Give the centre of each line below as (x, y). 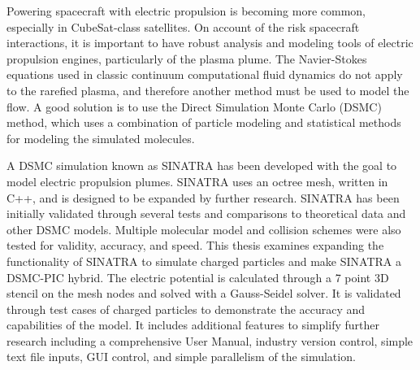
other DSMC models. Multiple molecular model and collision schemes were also (204, 229)
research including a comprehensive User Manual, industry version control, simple (210, 340)
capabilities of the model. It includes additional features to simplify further (193, 325)
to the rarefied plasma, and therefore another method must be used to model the (208, 90)
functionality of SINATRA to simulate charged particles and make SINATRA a (204, 261)
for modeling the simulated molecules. (101, 138)
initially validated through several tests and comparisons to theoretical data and (206, 213)
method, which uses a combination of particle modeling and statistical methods (204, 122)
